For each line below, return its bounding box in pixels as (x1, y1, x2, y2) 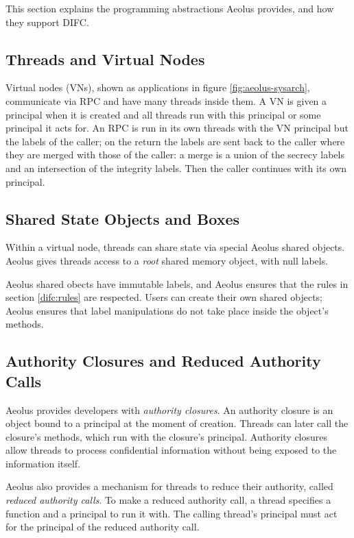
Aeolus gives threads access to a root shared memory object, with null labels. (5, 253, 329, 267)
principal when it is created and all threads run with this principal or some (5, 107, 321, 121)
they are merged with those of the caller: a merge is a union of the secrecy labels (5, 147, 344, 162)
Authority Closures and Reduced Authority (5, 350, 321, 371)
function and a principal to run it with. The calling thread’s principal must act (5, 506, 338, 520)
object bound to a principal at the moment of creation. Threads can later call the (5, 416, 349, 430)
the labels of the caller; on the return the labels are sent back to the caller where (5, 134, 345, 148)
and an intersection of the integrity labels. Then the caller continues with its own (5, 160, 347, 175)
